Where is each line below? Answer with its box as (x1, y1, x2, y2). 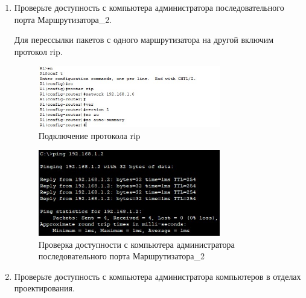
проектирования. (14, 282, 75, 294)
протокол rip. (14, 45, 63, 57)
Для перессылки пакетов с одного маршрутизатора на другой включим (14, 33, 274, 46)
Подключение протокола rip (38, 129, 141, 141)
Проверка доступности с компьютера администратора (38, 238, 235, 250)
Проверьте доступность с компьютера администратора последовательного (14, 1, 284, 13)
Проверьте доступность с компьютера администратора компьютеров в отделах (14, 270, 301, 282)
